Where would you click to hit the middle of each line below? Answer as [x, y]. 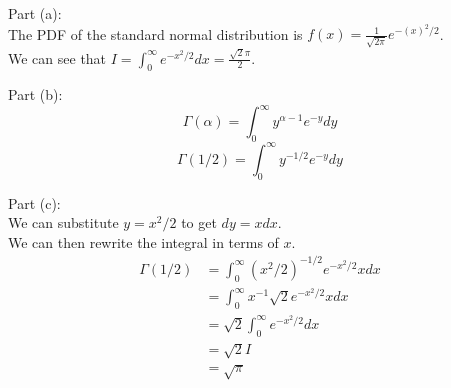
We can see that [57, 57]
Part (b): [35, 94]
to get [199, 222]
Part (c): [34, 202]
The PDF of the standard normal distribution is [155, 33]
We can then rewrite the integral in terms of [143, 241]
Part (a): [35, 13]
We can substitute [63, 222]
